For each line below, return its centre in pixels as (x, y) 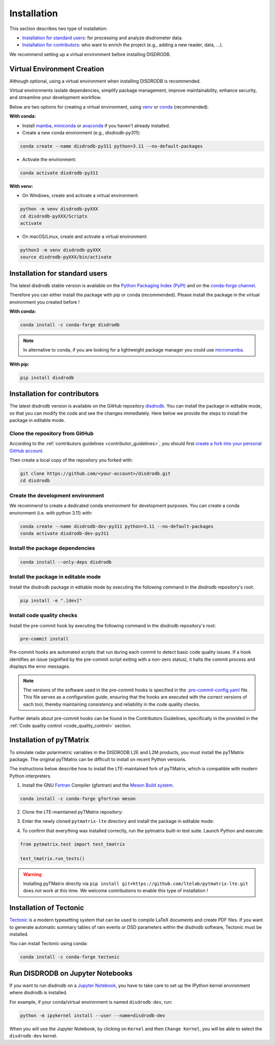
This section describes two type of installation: (59, 29)
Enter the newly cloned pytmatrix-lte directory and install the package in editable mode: (118, 821)
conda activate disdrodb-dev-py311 (64, 533)
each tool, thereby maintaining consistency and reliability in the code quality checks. (112, 704)
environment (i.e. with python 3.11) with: (51, 513)
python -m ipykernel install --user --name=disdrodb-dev (93, 1015)
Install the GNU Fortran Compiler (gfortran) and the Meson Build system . (98, 785)
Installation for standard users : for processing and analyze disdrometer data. (102, 38)
